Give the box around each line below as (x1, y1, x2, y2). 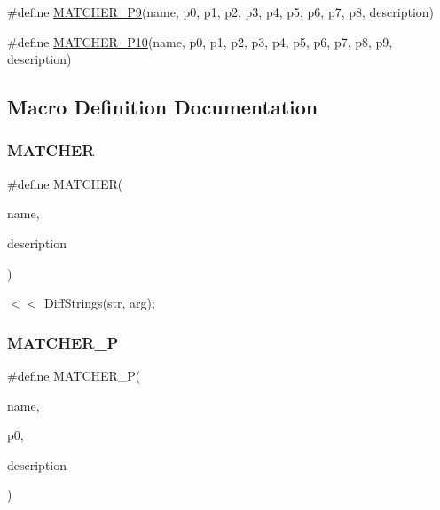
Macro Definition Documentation (7, 93, 318, 121)
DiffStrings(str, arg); (43, 294, 155, 312)
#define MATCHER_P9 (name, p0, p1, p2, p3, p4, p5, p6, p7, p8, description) (7, 3, 435, 20)
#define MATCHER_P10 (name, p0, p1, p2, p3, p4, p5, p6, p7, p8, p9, (7, 32, 393, 51)
